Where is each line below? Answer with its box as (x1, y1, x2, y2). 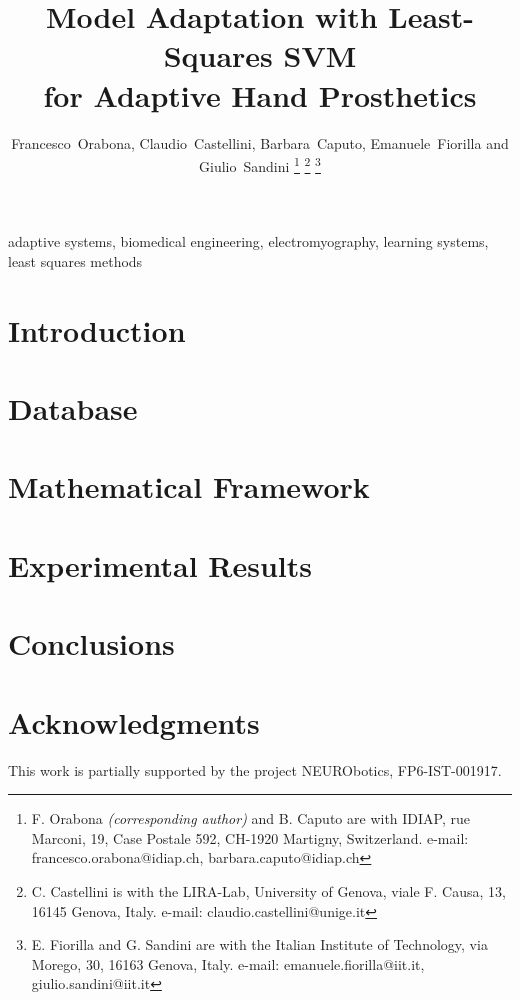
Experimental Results (8, 544, 312, 585)
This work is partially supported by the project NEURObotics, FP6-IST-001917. (8, 759, 502, 780)
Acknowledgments (8, 701, 260, 742)
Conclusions (8, 623, 175, 664)
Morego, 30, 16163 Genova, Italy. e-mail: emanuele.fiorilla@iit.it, (31, 953, 425, 974)
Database (8, 388, 138, 429)
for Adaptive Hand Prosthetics (43, 74, 477, 115)
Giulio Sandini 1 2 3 (199, 153, 321, 176)
